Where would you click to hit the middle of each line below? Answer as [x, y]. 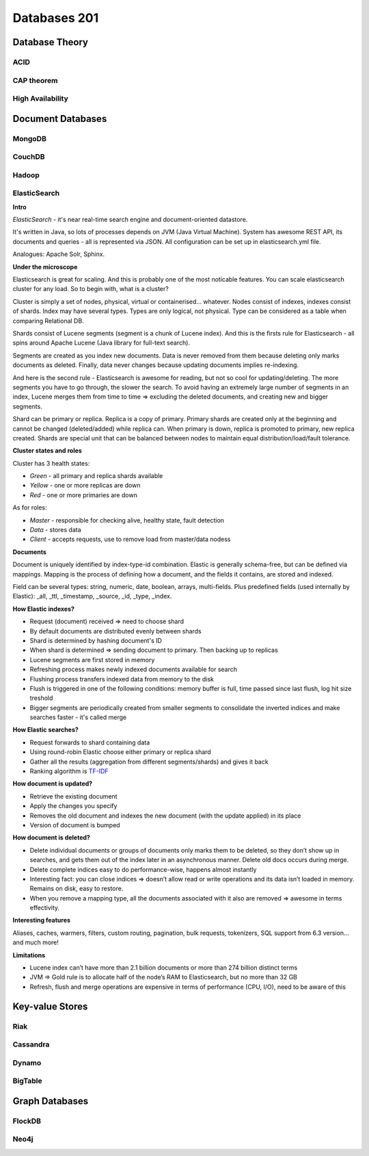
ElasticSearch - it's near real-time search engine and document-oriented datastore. [130, 220]
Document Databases [60, 119]
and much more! [36, 942]
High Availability [40, 99]
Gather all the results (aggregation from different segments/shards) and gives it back [149, 762]
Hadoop [26, 175]
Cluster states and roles [47, 451]
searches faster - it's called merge [78, 717]
